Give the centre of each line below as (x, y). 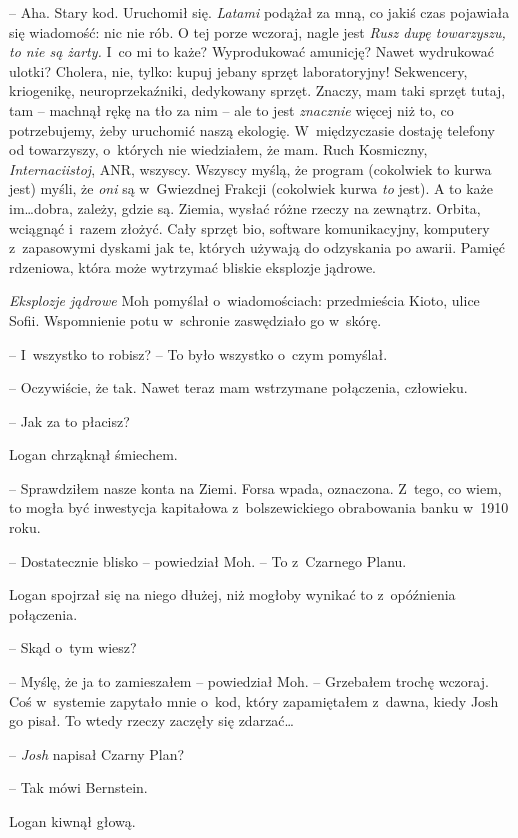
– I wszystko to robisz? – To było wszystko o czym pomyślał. (198, 353)
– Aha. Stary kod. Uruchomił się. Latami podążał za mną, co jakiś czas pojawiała (259, 12)
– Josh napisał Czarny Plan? (97, 753)
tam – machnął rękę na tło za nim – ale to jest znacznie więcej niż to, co (231, 109)
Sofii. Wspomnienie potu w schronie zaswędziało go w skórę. (195, 319)
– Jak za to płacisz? (69, 420)
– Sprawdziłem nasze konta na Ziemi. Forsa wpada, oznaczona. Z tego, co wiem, (255, 487)
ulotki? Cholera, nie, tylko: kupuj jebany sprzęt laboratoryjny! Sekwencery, (238, 70)
